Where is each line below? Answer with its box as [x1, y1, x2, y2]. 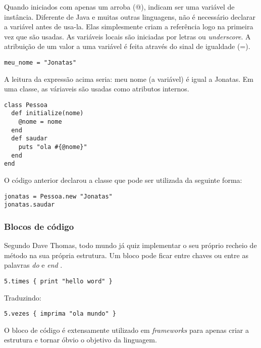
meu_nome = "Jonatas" [4, 59, 77, 66]
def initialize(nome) [11, 110, 84, 117]
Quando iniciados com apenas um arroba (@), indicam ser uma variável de [4, 2, 235, 12]
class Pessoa [4, 101, 47, 109]
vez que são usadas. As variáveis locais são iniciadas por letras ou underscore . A [4, 31, 251, 41]
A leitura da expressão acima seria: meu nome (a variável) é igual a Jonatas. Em [4, 73, 253, 84]
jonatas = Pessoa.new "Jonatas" [4, 192, 113, 200]
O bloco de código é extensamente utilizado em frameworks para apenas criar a [4, 324, 249, 335]
